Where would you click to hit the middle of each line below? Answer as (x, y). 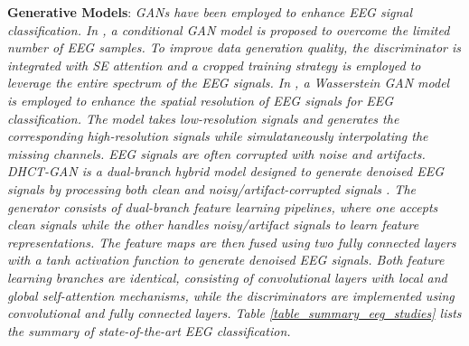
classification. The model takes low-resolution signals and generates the (203, 118)
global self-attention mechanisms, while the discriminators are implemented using (231, 295)
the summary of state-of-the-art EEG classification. (149, 330)
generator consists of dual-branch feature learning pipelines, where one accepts (223, 206)
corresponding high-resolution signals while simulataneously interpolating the (218, 136)
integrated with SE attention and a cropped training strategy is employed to (214, 65)
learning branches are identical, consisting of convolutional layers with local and (227, 277)
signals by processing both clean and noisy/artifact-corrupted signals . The (211, 188)
